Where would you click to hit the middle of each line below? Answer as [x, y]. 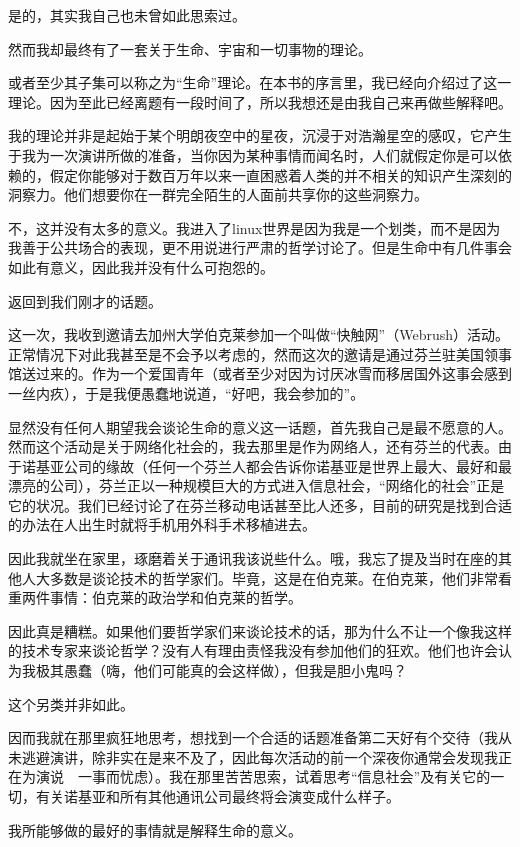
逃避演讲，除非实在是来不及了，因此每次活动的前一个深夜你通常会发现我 [259, 756]
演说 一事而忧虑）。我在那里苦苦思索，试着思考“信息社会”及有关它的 [263, 776]
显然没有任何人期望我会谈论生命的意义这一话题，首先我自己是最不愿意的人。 [260, 426]
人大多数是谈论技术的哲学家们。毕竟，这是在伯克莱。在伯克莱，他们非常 [259, 577]
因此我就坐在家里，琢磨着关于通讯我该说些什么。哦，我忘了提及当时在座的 [253, 558]
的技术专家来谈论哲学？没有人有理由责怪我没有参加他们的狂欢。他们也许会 [253, 650]
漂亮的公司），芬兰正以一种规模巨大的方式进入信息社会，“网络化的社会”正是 [256, 485]
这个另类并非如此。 [71, 703]
